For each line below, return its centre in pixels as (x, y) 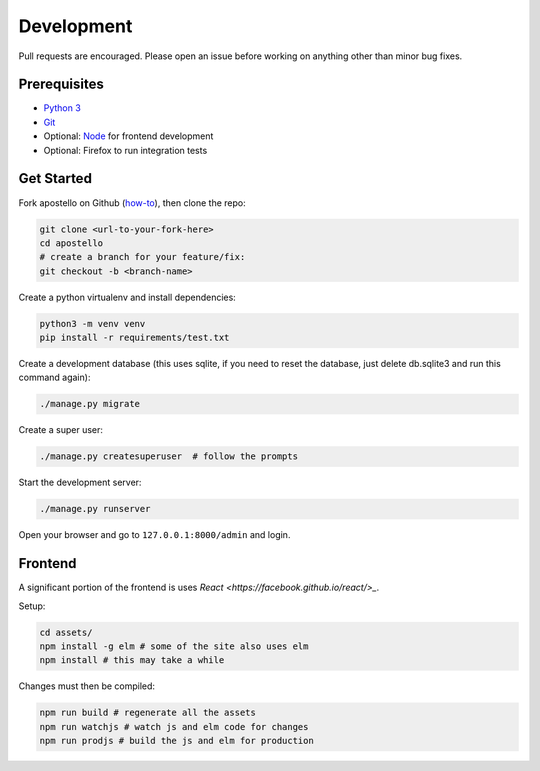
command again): (54, 377)
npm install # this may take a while (132, 660)
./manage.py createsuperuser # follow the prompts (169, 456)
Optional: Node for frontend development (128, 136)
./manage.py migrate (89, 404)
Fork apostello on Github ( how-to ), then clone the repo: (132, 202)
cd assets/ (66, 632)
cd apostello (71, 243)
